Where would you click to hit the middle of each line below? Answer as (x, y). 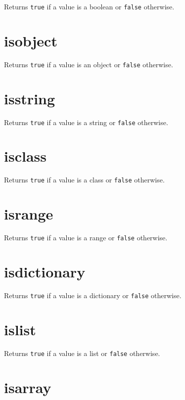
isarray (28, 387)
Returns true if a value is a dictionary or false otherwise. (93, 295)
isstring (30, 98)
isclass (25, 156)
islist (20, 329)
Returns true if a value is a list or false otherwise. (82, 353)
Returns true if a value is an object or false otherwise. (89, 64)
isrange (29, 214)
